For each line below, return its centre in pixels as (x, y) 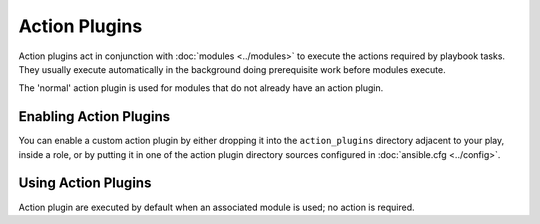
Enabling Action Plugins (94, 116)
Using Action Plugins (85, 183)
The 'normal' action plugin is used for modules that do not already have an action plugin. (201, 88)
